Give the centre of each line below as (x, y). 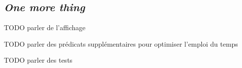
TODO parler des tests (38, 60)
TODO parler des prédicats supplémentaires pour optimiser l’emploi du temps (121, 43)
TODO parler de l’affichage (45, 27)
